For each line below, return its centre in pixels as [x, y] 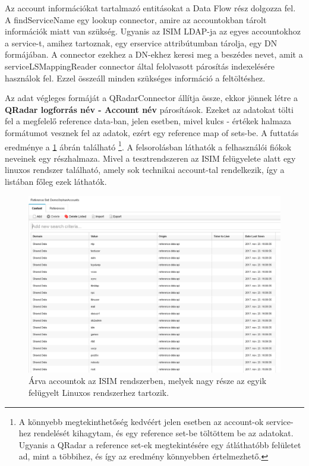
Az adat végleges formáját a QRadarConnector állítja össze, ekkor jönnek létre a [151, 98]
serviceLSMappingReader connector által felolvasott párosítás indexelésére [140, 66]
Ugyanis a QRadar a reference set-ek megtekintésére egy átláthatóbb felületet [160, 444]
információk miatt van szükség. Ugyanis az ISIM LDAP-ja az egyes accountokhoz [153, 31]
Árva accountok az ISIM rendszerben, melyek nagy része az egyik [148, 381]
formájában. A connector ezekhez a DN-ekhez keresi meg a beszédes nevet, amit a [154, 54]
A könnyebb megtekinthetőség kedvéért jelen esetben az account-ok [141, 421]
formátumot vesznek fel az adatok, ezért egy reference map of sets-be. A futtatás [152, 132]
